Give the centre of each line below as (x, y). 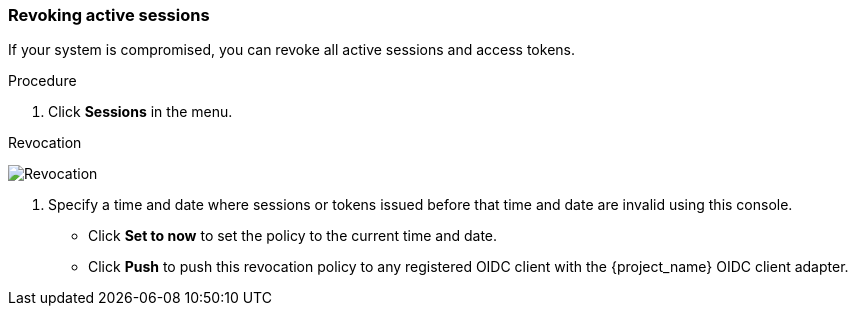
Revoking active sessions (109, 15)
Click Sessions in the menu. (140, 112)
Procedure (42, 81)
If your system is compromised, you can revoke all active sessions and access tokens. (291, 50)
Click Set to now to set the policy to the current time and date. (293, 236)
